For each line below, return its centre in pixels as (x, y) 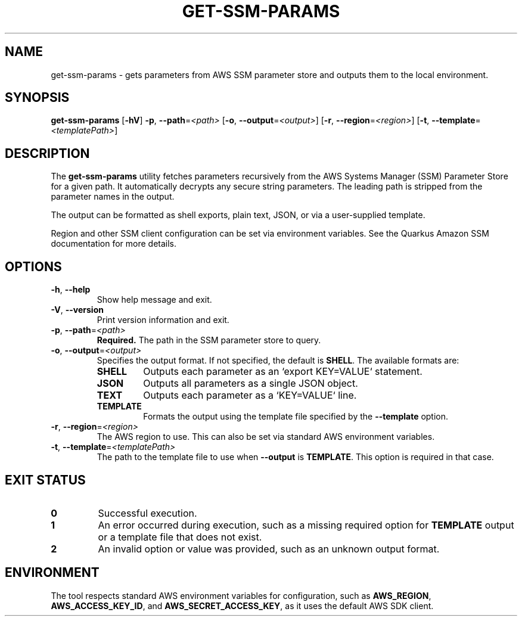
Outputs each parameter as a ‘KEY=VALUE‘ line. (250, 395)
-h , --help (71, 290)
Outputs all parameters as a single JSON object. (251, 384)
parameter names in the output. (113, 197)
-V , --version (77, 310)
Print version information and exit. (163, 320)
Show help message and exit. (154, 300)
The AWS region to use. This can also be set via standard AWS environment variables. (266, 437)
